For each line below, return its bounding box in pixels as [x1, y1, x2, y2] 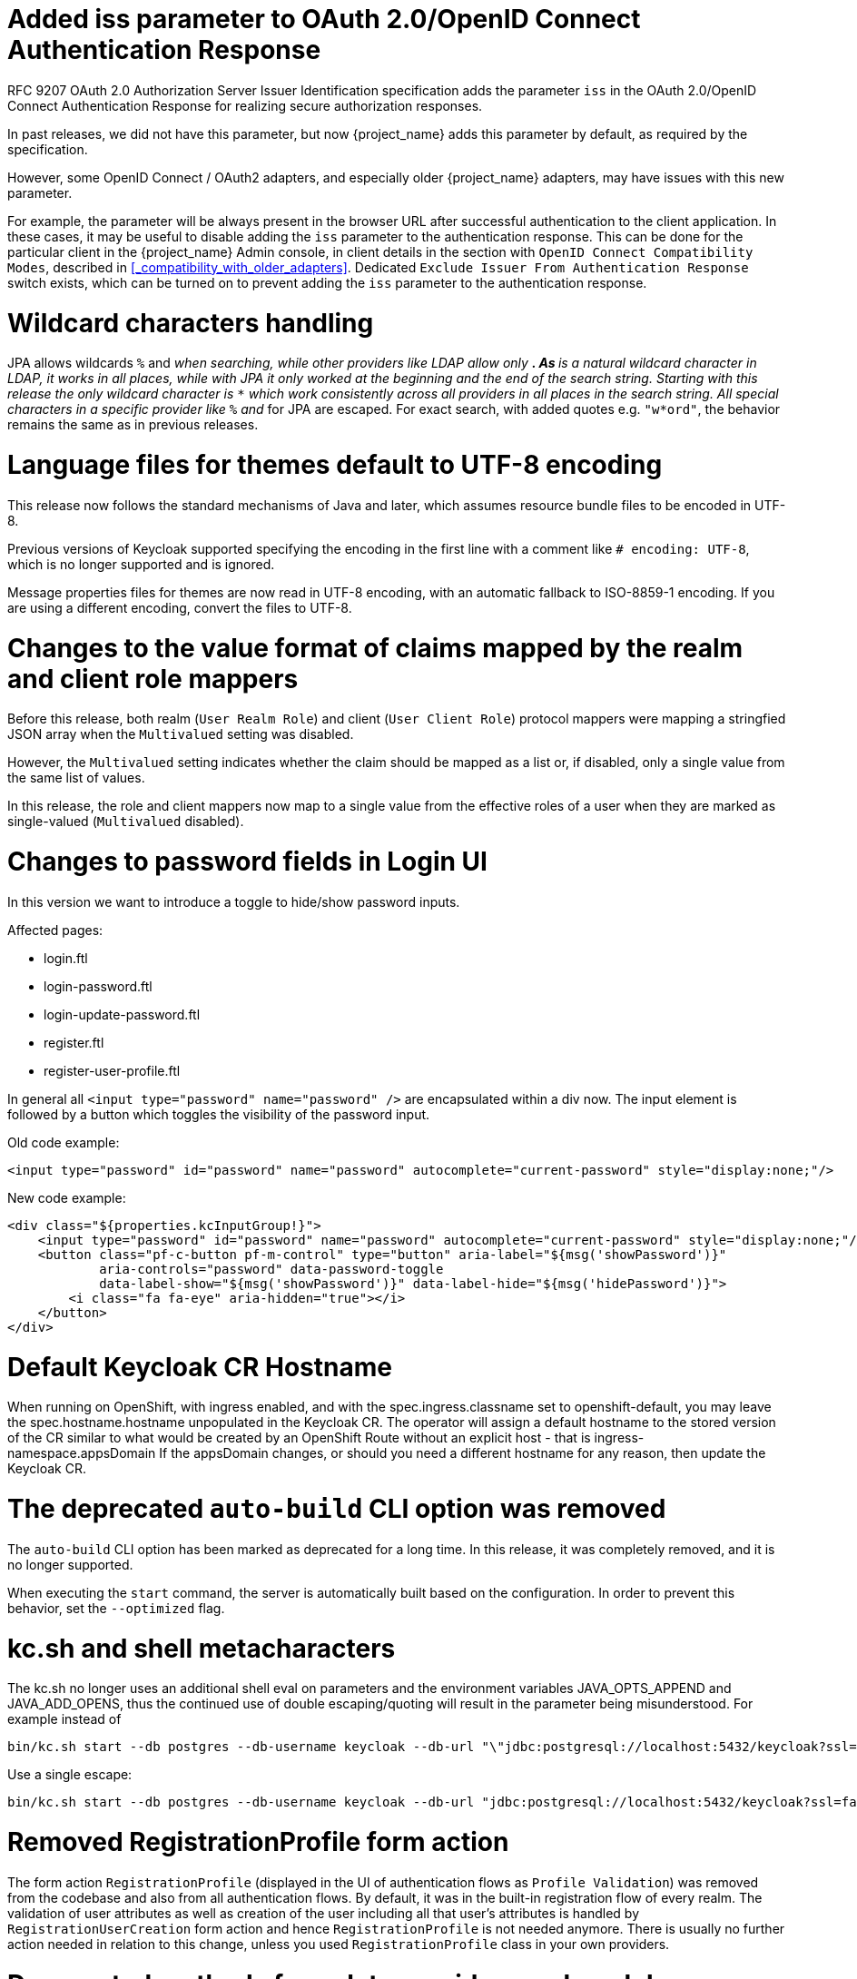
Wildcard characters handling [7, 307, 374, 339]
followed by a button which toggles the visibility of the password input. [7, 1106, 430, 1122]
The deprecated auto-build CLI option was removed [7, 1493, 666, 1524]
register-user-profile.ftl [44, 1062, 181, 1078]
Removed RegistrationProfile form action [7, 1826, 509, 1857]
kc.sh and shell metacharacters [7, 1632, 396, 1664]
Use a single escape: [7, 1767, 133, 1783]
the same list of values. [7, 770, 145, 786]
